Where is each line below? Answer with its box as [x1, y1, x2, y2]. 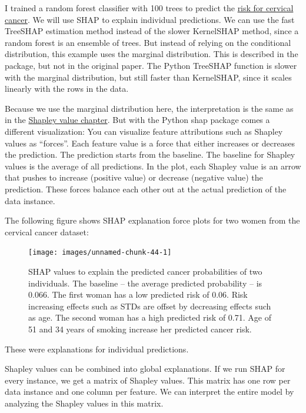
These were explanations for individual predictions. [5, 342, 189, 355]
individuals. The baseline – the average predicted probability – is [28, 277, 262, 289]
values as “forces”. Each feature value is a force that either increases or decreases [5, 136, 295, 149]
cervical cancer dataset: [5, 225, 89, 238]
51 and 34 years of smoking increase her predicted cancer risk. [28, 322, 252, 335]
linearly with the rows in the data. [5, 82, 129, 95]
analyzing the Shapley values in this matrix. [5, 397, 164, 409]
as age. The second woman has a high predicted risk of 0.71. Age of [28, 311, 271, 324]
